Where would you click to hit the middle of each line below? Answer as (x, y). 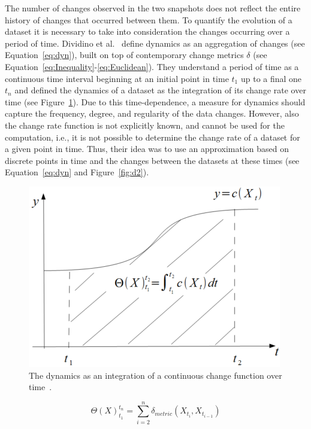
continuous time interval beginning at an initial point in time (117, 78)
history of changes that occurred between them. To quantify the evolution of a (149, 19)
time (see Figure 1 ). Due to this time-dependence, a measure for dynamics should (155, 101)
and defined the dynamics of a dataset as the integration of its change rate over (160, 90)
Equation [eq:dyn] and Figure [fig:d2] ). (77, 172)
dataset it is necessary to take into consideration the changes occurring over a (147, 31)
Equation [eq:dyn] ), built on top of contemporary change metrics (124, 55)
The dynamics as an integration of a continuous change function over (155, 375)
